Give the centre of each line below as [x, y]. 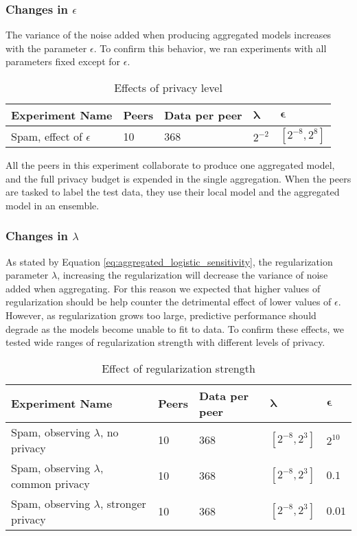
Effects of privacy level [168, 88]
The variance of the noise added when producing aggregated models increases [169, 35]
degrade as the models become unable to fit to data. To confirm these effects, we [175, 328]
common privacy [50, 483]
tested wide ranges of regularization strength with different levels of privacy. [165, 342]
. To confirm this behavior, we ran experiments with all [210, 48]
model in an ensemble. [53, 205]
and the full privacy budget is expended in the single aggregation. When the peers [178, 178]
